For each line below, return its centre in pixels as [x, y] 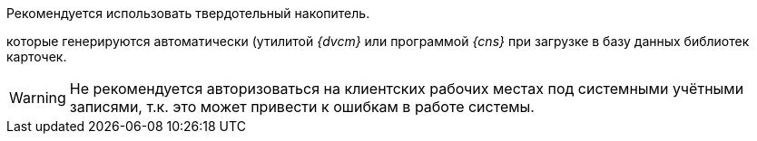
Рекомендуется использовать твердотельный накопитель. [188, 13]
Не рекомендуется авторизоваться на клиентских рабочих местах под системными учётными [407, 89]
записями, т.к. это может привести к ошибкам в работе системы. [302, 107]
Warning [38, 98]
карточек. [37, 56]
